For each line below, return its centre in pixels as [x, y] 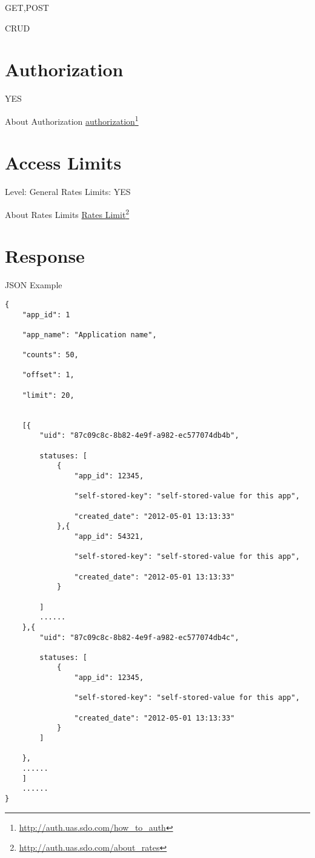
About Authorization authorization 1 [72, 120]
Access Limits [63, 163]
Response [45, 256]
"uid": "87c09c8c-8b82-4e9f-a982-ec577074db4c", [139, 637]
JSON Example [34, 285]
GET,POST [27, 7]
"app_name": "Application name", [89, 335]
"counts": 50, [50, 355]
